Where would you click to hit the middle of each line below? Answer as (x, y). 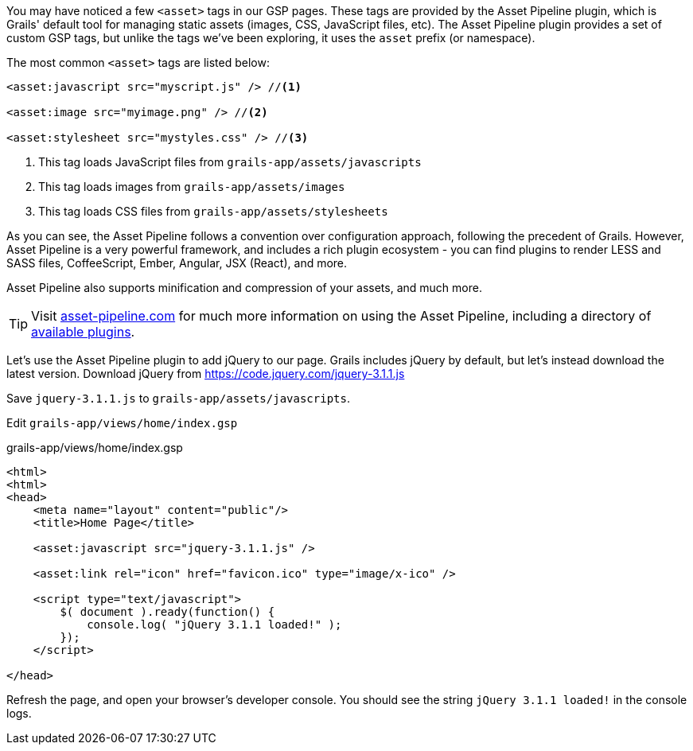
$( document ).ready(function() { (167, 612)
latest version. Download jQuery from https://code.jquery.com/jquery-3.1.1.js (206, 374)
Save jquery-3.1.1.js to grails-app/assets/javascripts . (178, 398)
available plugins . (83, 332)
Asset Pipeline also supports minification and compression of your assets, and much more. (244, 288)
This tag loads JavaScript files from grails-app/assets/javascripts (230, 162)
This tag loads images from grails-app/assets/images (192, 187)
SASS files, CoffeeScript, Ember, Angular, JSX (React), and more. (177, 263)
